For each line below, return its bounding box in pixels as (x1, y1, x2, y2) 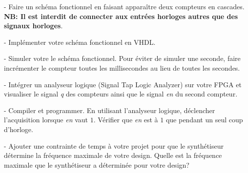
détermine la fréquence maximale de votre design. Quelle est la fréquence (4, 150, 222, 160)
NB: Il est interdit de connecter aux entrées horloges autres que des (4, 11, 238, 21)
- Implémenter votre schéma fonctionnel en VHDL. (4, 37, 156, 47)
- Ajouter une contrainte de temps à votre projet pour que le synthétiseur (4, 140, 224, 151)
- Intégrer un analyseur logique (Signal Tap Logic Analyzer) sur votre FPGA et (4, 79, 242, 89)
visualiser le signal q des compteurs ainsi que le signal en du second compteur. (4, 89, 238, 99)
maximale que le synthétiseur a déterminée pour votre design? (4, 159, 189, 170)
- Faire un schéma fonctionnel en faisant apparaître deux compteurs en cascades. (4, 1, 245, 11)
